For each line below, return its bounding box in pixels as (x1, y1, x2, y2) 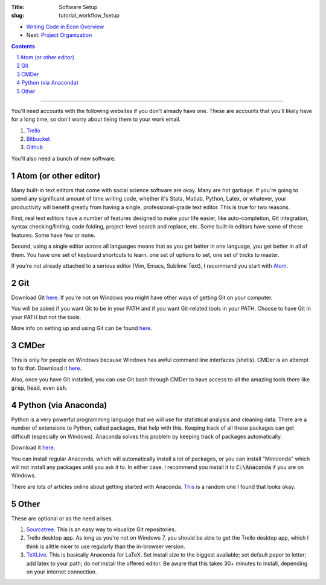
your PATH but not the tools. (11, 313, 81, 320)
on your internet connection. (26, 568, 97, 575)
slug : (11, 12, 24, 19)
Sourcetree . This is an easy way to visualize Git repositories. (26, 526, 176, 533)
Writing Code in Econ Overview (26, 23, 104, 30)
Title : (11, 4, 25, 10)
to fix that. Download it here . (11, 364, 82, 372)
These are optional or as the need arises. (11, 514, 113, 522)
